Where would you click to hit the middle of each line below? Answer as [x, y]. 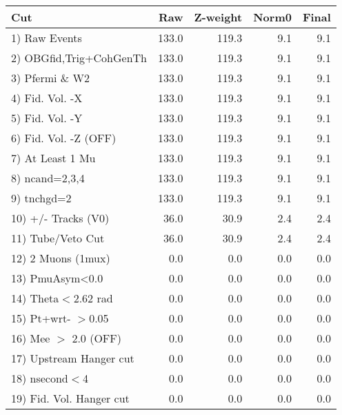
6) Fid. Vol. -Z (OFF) [64, 138]
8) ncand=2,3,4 [48, 178]
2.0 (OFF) [97, 338]
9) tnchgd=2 [41, 198]
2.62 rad [93, 298]
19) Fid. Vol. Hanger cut [70, 398]
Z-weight [218, 17]
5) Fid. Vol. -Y [47, 118]
